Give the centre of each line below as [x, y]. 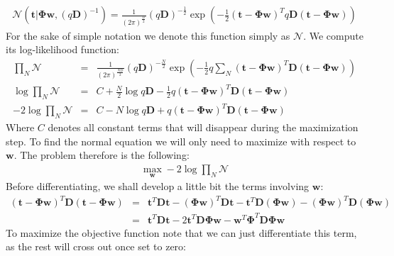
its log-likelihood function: [62, 49]
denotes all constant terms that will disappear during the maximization [203, 127]
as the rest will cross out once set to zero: [96, 246]
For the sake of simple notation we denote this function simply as [148, 35]
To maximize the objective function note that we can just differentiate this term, [181, 232]
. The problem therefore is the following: [102, 155]
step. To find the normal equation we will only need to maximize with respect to [181, 141]
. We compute [333, 35]
